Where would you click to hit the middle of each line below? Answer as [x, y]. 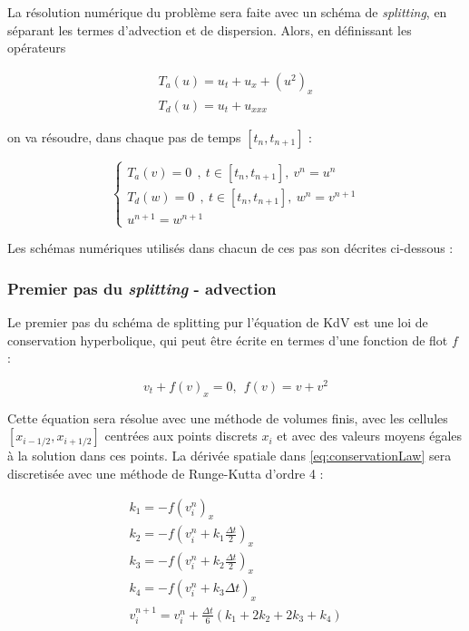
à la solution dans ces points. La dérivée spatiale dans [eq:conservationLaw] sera [230, 456]
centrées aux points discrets [181, 436]
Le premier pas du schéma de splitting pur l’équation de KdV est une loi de [218, 322]
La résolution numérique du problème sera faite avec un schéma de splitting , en [227, 12]
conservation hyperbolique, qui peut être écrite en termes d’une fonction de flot [228, 340]
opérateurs [37, 48]
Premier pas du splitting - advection [142, 288]
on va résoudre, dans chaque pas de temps [124, 136]
